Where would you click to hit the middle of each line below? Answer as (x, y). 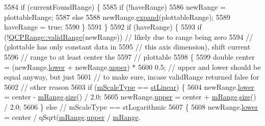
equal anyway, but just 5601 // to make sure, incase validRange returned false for (132, 77)
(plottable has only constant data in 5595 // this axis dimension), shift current (127, 47)
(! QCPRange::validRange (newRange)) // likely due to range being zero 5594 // (129, 36)
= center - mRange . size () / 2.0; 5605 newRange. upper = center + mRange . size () (130, 97)
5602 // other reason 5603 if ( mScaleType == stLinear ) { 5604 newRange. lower (129, 86)
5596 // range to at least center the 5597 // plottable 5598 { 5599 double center (129, 56)
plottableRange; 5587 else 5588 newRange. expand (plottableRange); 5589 (117, 17)
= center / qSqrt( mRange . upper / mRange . (72, 117)
